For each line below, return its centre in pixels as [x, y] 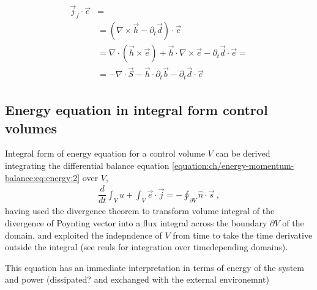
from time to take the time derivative [243, 235]
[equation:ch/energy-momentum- [233, 165]
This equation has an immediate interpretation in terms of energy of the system [155, 267]
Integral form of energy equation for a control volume [105, 153]
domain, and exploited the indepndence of [84, 235]
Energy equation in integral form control [136, 110]
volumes [31, 128]
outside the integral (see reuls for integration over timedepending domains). [147, 247]
